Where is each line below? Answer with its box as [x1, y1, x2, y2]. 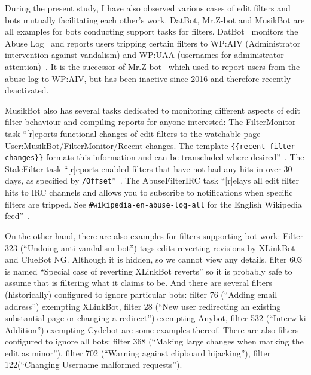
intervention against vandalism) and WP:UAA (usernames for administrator [5, 48, 284, 61]
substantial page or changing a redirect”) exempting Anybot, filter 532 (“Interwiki [5, 312, 306, 324]
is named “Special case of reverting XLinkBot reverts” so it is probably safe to [5, 264, 292, 277]
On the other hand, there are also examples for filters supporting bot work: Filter [5, 229, 304, 242]
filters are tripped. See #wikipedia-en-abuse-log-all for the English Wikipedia [5, 197, 302, 210]
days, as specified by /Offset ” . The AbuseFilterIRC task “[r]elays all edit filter [5, 174, 300, 187]
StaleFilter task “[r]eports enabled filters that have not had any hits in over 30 [5, 162, 292, 175]
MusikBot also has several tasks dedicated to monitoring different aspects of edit [5, 103, 301, 116]
